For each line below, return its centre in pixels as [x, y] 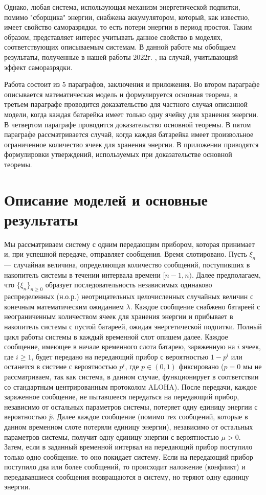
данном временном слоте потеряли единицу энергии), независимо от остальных [129, 426]
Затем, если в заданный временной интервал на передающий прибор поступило [128, 447]
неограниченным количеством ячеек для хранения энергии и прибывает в [119, 316]
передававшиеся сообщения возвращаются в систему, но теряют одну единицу [127, 476]
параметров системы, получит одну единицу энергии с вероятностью [112, 436]
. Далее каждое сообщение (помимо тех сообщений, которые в [150, 417]
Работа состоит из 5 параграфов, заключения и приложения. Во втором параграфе [132, 84]
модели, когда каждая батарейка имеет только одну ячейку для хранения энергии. [131, 114]
